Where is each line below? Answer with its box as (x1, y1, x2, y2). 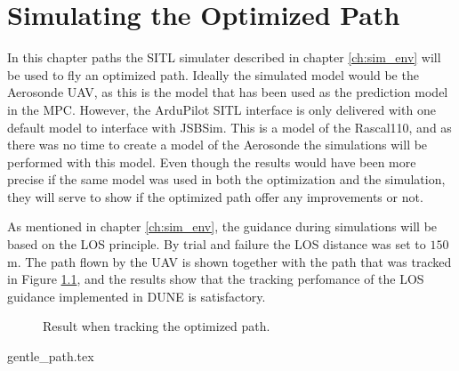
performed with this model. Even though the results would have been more (7, 152, 416, 171)
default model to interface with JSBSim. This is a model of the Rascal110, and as (7, 117, 452, 136)
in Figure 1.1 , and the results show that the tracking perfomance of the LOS (7, 270, 424, 288)
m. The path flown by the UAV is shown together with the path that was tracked (7, 252, 452, 270)
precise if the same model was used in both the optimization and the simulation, (7, 170, 446, 189)
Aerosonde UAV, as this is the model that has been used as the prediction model (7, 83, 448, 101)
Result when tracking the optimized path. (43, 317, 270, 335)
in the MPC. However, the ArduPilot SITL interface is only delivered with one (7, 100, 436, 118)
